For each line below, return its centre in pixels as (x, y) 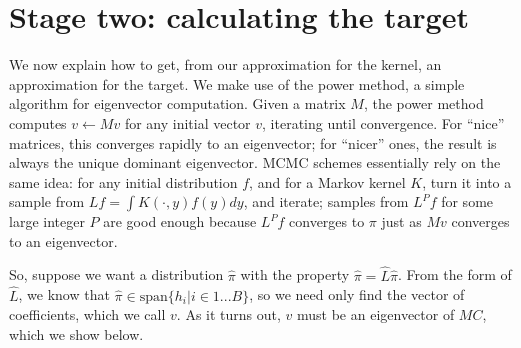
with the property (295, 274)
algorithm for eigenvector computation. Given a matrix (177, 103)
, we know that (64, 294)
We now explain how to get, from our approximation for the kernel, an (225, 64)
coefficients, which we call (87, 314)
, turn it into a (467, 181)
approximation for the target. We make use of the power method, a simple (237, 83)
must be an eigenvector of (375, 314)
